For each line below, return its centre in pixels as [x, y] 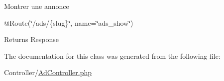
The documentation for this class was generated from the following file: [112, 56]
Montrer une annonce [37, 6]
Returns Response [31, 39]
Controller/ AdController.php [48, 72]
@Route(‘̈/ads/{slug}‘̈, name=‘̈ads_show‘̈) [69, 22]
